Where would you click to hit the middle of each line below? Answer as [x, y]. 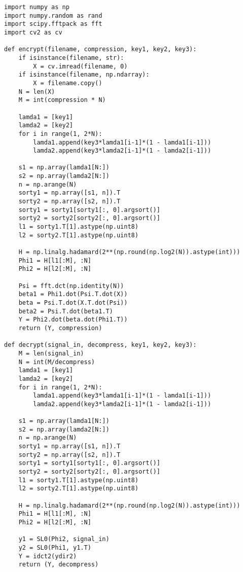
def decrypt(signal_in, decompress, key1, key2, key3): [100, 345]
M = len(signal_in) [51, 353]
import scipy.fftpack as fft [53, 24]
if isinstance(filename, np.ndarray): [84, 75]
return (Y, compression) [60, 328]
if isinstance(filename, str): [71, 58]
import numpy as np [37, 7]
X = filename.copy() [68, 83]
